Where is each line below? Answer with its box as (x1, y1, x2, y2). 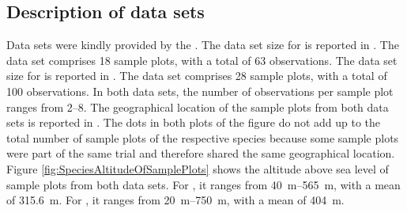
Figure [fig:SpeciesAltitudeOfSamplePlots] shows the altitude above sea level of (6, 160, 389, 177)
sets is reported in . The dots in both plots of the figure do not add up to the (6, 114, 381, 131)
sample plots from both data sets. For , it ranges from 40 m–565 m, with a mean (6, 176, 401, 192)
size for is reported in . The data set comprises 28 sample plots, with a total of (6, 67, 387, 84)
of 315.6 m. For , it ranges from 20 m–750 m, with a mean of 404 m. (6, 192, 345, 208)
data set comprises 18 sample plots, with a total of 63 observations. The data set (6, 51, 398, 68)
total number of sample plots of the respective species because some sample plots (6, 129, 399, 146)
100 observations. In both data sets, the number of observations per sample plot (6, 82, 394, 99)
